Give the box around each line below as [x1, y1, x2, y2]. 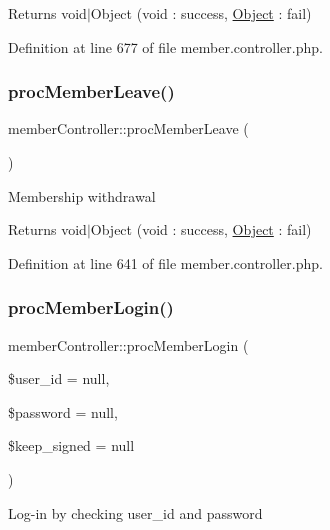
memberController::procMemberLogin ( [8, 334, 249, 355]
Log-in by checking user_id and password [8, 502, 263, 523]
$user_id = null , [8, 368, 110, 389]
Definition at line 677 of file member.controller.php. [8, 36, 323, 57]
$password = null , [8, 401, 118, 422]
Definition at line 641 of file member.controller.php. [8, 252, 323, 273]
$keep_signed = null [8, 435, 135, 456]
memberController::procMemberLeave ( [8, 118, 249, 139]
